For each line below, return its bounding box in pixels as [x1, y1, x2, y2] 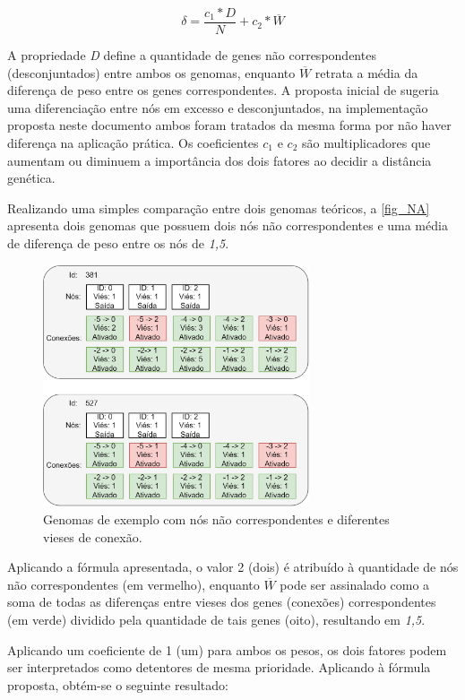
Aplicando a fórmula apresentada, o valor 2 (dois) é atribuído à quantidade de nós [7, 557, 459, 576]
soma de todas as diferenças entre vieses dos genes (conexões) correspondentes [7, 592, 436, 611]
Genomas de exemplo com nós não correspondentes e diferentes [43, 510, 390, 529]
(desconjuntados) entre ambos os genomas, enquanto [7, 63, 296, 82]
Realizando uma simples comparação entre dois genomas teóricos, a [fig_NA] [7, 198, 430, 217]
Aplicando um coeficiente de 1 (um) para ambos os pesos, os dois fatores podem [7, 640, 447, 659]
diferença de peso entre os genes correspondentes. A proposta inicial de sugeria [7, 81, 439, 99]
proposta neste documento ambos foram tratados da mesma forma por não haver [7, 116, 452, 134]
